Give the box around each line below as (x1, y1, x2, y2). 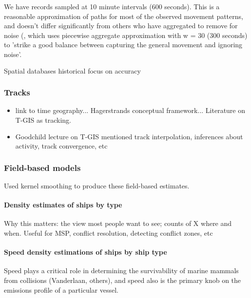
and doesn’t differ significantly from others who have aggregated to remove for (4, 20, 238, 31)
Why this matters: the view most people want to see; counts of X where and (4, 218, 232, 228)
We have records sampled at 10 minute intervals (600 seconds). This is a (4, 1, 220, 11)
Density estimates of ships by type (4, 200, 122, 210)
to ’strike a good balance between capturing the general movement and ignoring (4, 39, 243, 50)
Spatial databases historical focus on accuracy (4, 65, 141, 75)
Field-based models (4, 161, 81, 173)
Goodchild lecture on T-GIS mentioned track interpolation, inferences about (15, 131, 243, 141)
